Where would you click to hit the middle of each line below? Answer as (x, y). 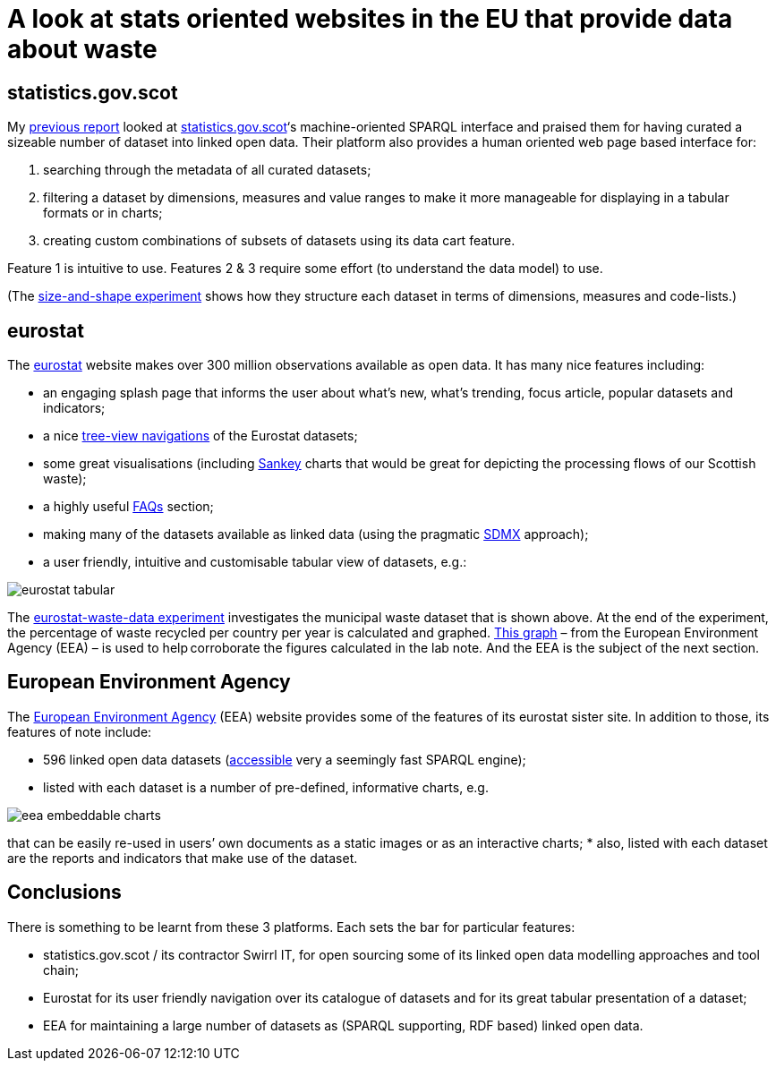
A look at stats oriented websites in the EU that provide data (370, 19)
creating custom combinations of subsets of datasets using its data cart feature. (279, 241)
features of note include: (80, 731)
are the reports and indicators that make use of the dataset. (183, 858)
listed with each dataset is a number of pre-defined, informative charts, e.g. (266, 787)
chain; (61, 970)
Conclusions (64, 893)
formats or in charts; (103, 213)
